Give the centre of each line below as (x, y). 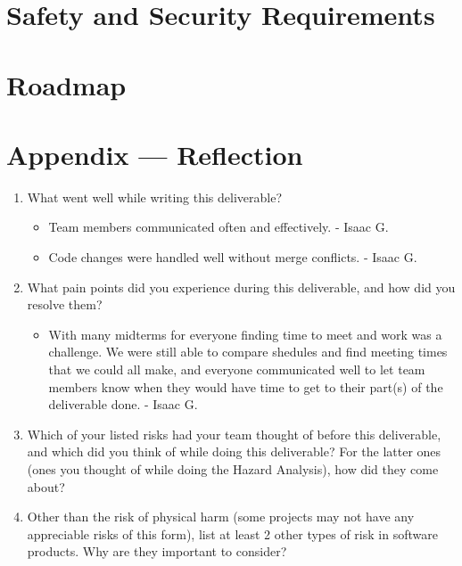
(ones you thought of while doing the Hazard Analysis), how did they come (233, 469)
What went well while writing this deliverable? (155, 197)
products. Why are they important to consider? (157, 551)
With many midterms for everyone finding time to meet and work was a (245, 334)
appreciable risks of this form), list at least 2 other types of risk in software (232, 533)
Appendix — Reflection (155, 154)
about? (46, 486)
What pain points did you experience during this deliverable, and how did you (241, 287)
